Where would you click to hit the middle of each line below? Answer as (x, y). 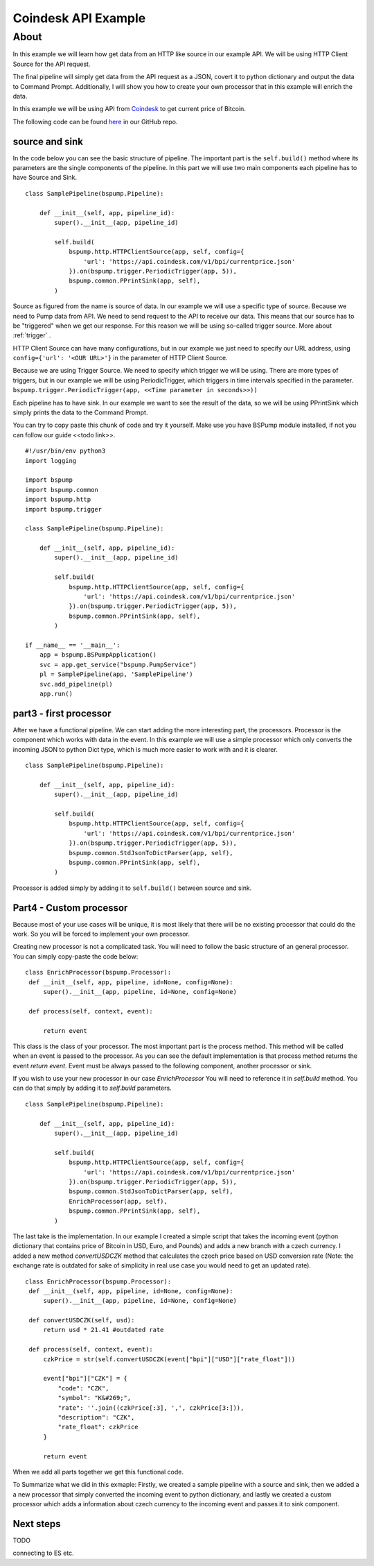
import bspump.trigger (64, 509)
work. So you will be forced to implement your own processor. (101, 934)
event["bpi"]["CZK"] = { (86, 1379)
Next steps (37, 1524)
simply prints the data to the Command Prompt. (80, 412)
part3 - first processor (62, 713)
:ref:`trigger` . (32, 335)
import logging (51, 461)
